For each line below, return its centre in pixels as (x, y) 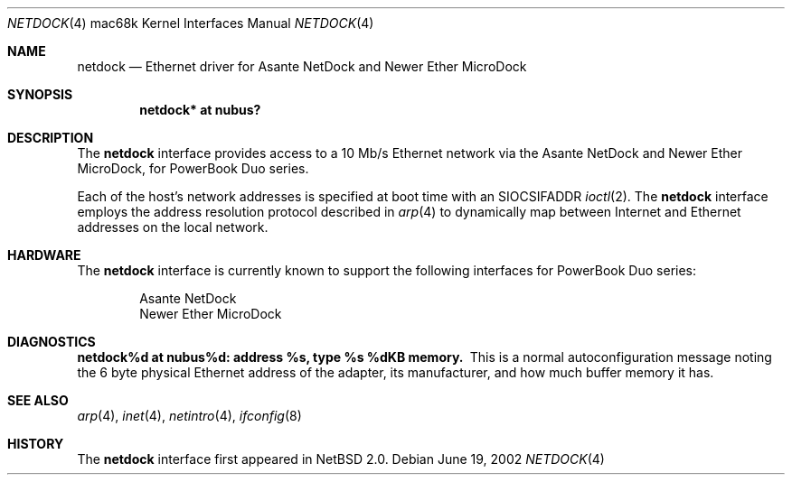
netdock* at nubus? (200, 110)
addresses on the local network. (173, 227)
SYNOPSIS (40, 94)
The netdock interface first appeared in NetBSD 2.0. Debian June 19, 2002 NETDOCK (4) (341, 459)
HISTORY (36, 444)
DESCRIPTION (51, 138)
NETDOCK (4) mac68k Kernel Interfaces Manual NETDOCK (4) (191, 23)
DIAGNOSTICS (52, 342)
